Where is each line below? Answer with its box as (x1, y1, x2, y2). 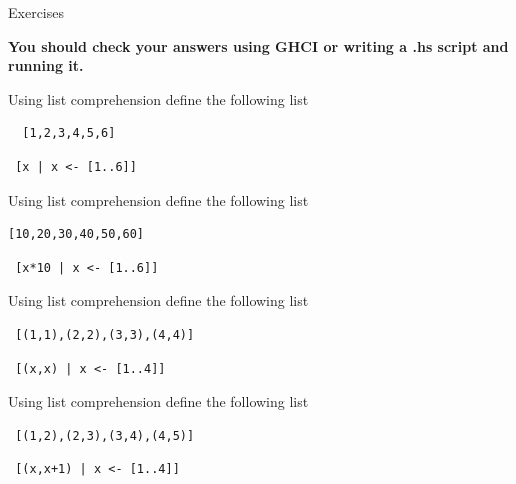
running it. (8, 55, 84, 76)
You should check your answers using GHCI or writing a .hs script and (8, 35, 509, 56)
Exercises (8, 2, 64, 22)
